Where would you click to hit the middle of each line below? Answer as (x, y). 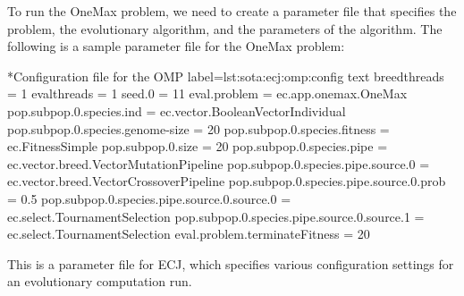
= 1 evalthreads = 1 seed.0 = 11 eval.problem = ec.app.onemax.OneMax (207, 93)
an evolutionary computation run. (100, 281)
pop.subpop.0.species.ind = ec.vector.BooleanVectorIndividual (177, 110)
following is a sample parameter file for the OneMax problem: (176, 46)
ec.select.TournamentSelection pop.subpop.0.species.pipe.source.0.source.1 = (216, 216)
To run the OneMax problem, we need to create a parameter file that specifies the (232, 11)
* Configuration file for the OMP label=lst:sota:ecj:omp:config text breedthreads (226, 76)
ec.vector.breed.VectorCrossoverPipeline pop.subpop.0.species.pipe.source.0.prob (227, 181)
